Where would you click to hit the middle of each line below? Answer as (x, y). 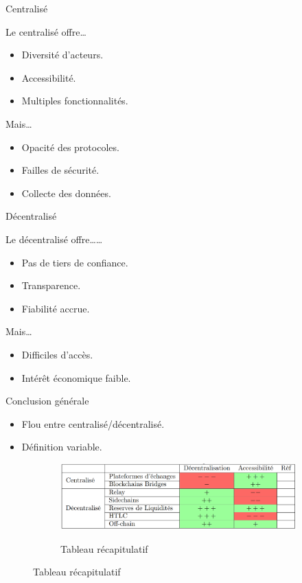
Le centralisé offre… (46, 31)
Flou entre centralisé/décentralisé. (93, 423)
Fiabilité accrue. (56, 308)
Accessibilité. (49, 77)
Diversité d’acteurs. (62, 55)
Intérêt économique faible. (76, 377)
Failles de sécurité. (60, 170)
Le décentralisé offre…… (54, 239)
